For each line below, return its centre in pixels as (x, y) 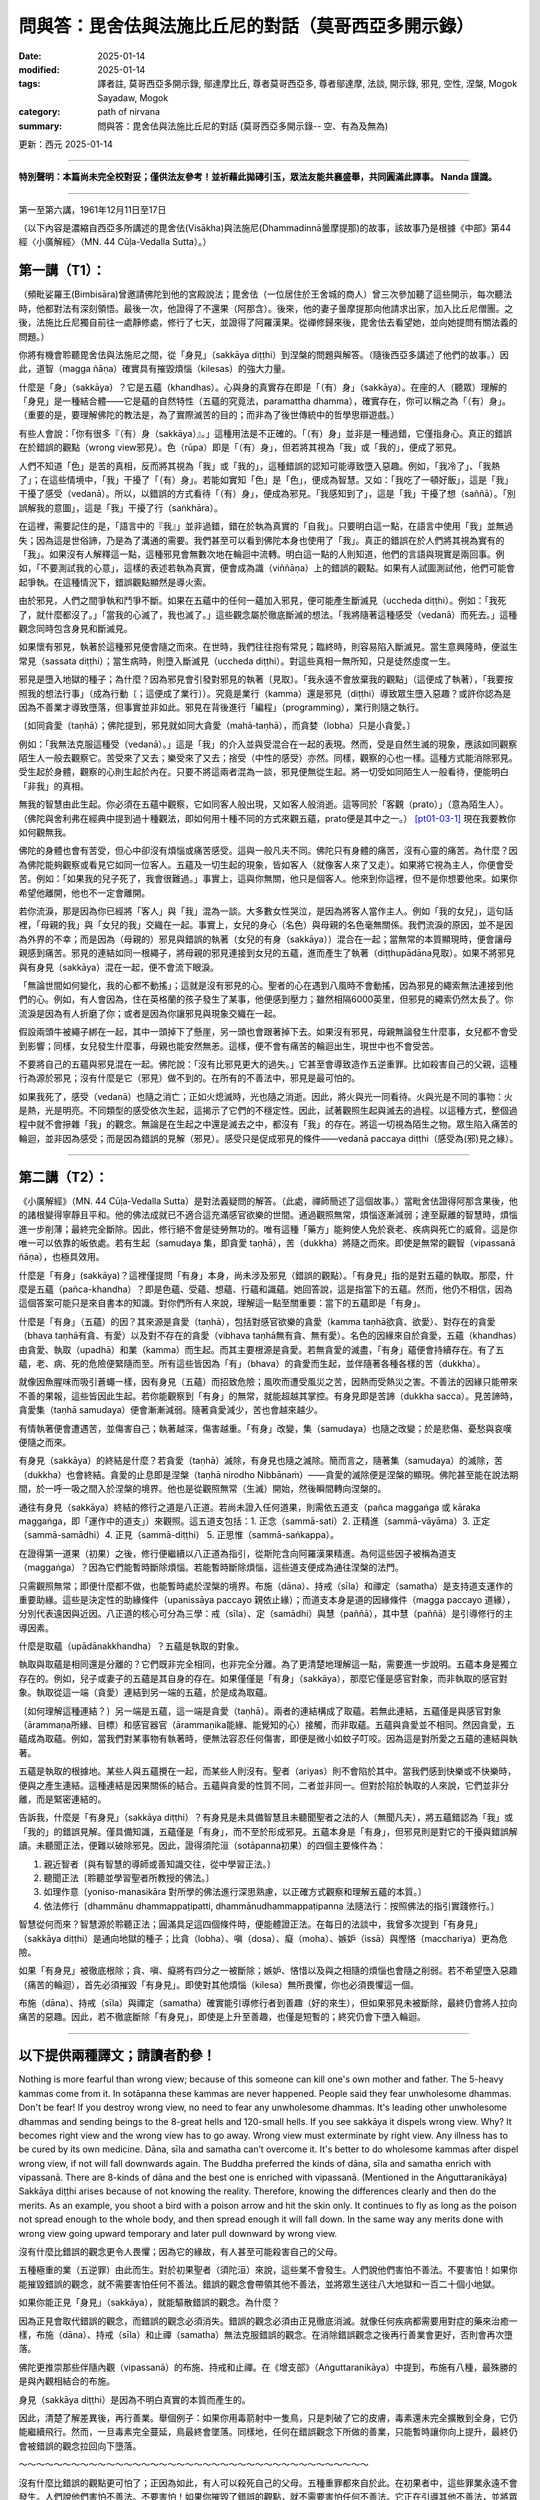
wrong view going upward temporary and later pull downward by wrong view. (178, 2233)
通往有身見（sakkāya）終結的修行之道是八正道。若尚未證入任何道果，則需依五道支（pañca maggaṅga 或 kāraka (249, 1507)
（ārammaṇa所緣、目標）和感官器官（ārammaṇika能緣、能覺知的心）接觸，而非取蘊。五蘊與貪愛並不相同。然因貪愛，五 (267, 1725)
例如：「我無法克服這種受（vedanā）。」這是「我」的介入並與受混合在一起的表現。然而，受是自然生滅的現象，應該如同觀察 (268, 744)
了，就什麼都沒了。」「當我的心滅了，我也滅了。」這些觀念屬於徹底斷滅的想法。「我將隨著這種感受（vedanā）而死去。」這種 (268, 614)
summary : (40, 126)
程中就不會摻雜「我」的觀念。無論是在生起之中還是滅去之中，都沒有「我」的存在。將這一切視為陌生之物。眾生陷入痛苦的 (268, 1124)
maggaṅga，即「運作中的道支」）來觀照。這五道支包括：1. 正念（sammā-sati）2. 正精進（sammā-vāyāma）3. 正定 (254, 1521)
